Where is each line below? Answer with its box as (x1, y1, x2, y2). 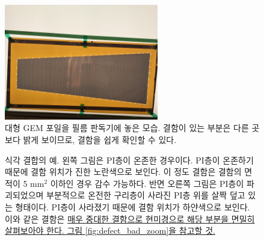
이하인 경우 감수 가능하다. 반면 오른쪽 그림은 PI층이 (50, 177, 244, 189)
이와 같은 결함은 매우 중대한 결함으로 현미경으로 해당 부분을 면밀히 (5, 212, 255, 225)
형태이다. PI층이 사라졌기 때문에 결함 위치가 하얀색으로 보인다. (15, 200, 250, 213)
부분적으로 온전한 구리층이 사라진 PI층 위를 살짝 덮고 (46, 189, 245, 201)
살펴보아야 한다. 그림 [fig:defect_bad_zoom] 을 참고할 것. (5, 224, 215, 237)
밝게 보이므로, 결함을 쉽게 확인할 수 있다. (23, 133, 177, 145)
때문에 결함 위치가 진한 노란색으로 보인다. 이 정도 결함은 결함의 (5, 165, 242, 178)
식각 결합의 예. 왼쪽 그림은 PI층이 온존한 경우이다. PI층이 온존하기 (5, 153, 254, 166)
